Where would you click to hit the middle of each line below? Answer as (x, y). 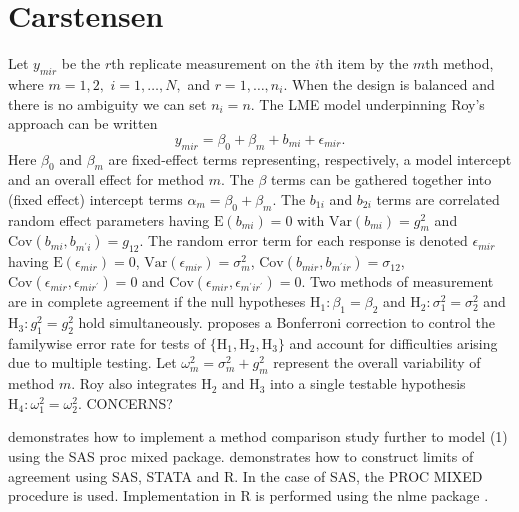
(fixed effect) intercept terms (95, 198)
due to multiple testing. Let (92, 362)
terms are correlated (438, 198)
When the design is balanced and (393, 83)
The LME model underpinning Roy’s (372, 103)
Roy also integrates (138, 383)
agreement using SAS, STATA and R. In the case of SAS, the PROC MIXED (245, 475)
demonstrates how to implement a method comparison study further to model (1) (258, 436)
